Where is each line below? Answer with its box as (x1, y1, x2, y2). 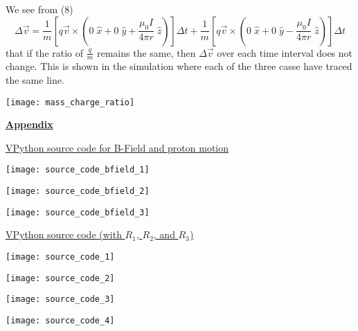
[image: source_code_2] (6, 273, 115, 283)
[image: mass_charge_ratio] (6, 97, 135, 107)
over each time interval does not (217, 45, 353, 60)
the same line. (6, 73, 64, 87)
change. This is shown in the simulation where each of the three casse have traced (6, 59, 352, 73)
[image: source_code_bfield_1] (6, 165, 150, 175)
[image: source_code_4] (6, 315, 115, 325)
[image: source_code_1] (6, 252, 115, 262)
